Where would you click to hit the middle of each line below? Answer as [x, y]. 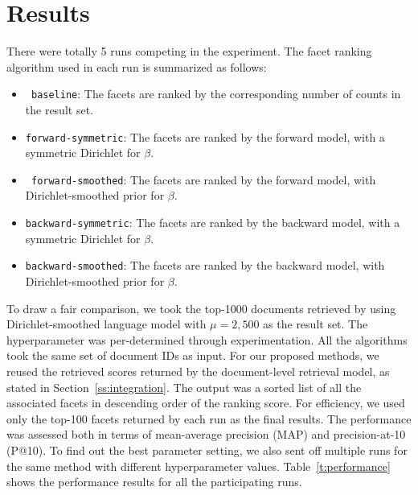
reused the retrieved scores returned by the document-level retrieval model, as [198, 371]
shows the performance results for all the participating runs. [154, 482]
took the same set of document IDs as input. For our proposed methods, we [193, 355]
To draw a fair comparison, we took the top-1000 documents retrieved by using [201, 308]
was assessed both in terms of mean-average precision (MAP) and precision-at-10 [206, 434]
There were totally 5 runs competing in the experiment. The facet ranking [189, 51]
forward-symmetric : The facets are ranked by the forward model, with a [205, 136]
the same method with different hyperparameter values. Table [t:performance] [199, 466]
